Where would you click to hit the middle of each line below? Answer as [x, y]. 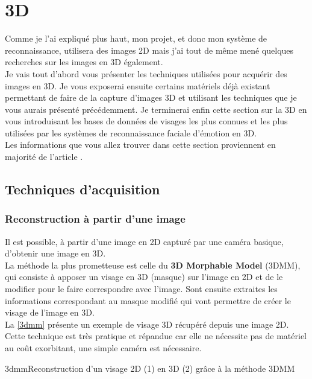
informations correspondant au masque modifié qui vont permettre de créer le [148, 300]
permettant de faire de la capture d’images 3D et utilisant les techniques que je [151, 97]
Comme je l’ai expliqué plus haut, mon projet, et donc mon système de [136, 38]
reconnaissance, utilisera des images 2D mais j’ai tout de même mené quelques [149, 50]
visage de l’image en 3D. [50, 312]
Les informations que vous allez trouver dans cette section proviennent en [140, 145]
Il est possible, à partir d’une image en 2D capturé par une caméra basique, [144, 241]
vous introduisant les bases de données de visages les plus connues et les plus [146, 121]
